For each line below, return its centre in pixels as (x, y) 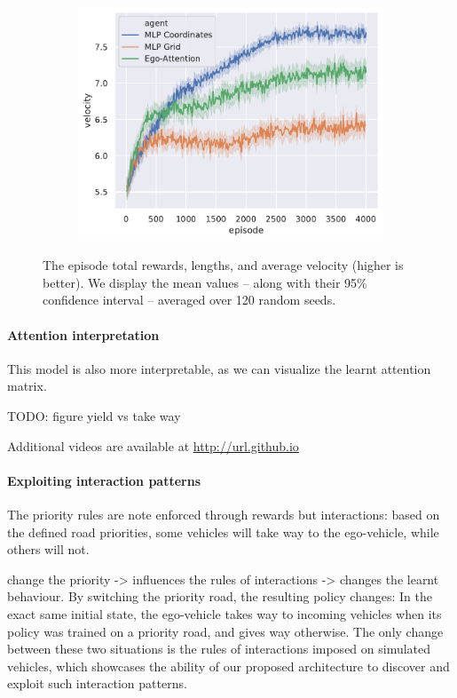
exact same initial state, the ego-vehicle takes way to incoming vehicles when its (225, 613)
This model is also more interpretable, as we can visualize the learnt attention (219, 368)
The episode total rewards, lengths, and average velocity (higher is (223, 265)
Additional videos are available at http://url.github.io (153, 445)
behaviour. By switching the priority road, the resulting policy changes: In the (220, 596)
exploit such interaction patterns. (97, 683)
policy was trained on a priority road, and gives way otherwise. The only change (225, 631)
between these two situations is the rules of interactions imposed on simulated (219, 649)
